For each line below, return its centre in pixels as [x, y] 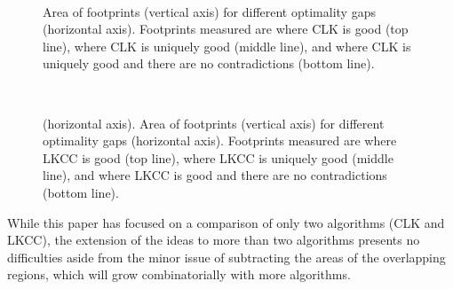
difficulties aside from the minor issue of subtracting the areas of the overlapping [226, 257]
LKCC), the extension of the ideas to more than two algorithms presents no [214, 240]
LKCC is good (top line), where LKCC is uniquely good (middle [218, 157]
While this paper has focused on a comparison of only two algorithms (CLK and [226, 222]
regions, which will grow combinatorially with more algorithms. [179, 274]
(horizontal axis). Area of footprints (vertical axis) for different [214, 123]
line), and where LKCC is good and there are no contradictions [215, 175]
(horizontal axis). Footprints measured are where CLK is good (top [226, 29]
